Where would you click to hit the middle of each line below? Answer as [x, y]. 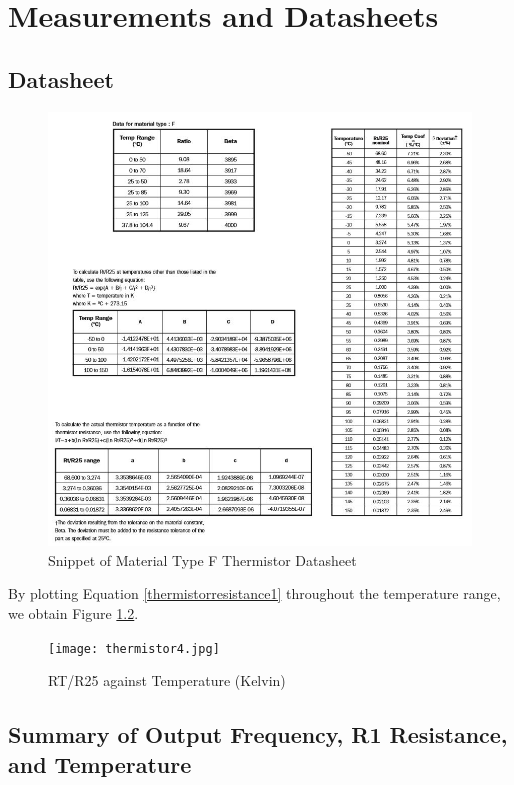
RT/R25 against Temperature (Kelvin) [167, 680]
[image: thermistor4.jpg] [134, 648]
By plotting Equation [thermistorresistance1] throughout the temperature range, [254, 593]
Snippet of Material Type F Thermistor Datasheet [202, 559]
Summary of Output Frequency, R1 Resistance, [258, 734]
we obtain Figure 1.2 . [73, 612]
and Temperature [100, 763]
